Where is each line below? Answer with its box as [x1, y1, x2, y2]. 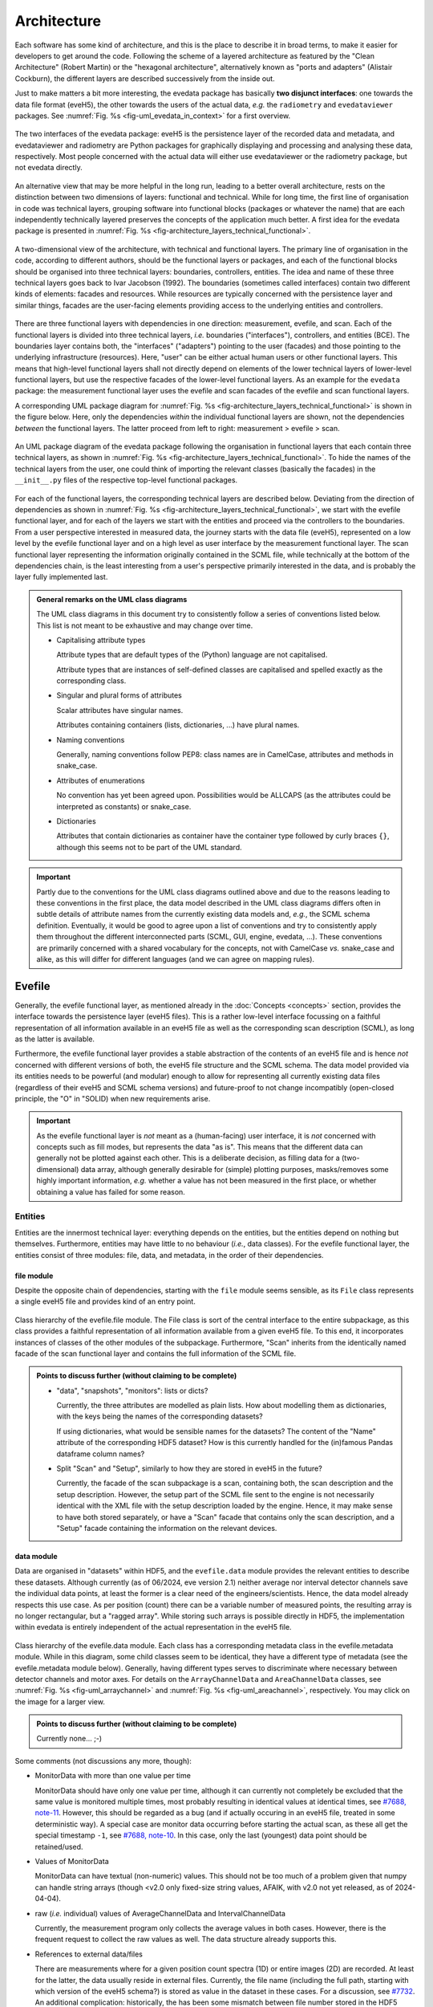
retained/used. [34, 1842, 83, 1851]
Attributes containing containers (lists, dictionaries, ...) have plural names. [56, 720, 300, 730]
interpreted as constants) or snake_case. [56, 801, 192, 811]
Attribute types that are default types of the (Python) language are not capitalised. [56, 650, 328, 660]
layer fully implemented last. [14, 572, 108, 582]
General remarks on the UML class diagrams [36, 594, 188, 604]
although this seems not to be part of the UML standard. [56, 842, 242, 852]
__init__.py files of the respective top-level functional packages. [14, 475, 238, 485]
